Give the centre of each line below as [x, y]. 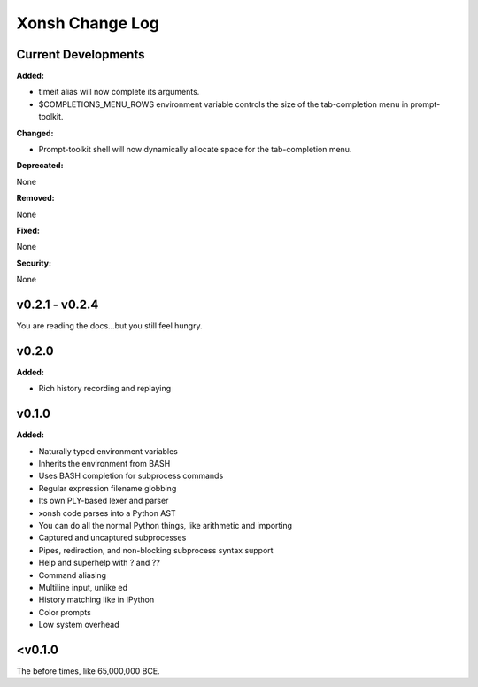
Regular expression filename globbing [108, 488]
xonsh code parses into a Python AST [107, 513]
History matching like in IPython [96, 600]
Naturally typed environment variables [108, 451]
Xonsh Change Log [88, 23]
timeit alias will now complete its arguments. [119, 92]
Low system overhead [79, 625]
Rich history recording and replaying [105, 389]
